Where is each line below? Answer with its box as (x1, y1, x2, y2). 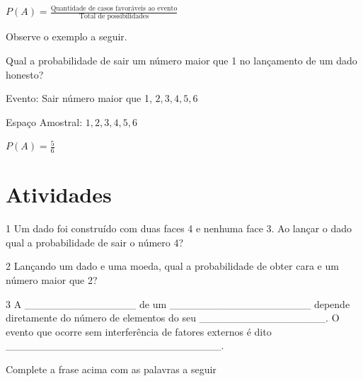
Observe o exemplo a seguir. (6, 29, 127, 44)
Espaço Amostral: (6, 114, 83, 129)
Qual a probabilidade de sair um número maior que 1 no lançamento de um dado (6, 52, 357, 67)
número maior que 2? (6, 273, 98, 288)
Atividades (6, 180, 112, 209)
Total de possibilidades (79, 13, 149, 21)
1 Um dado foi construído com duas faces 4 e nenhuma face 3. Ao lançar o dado (6, 221, 352, 236)
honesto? (6, 67, 44, 81)
